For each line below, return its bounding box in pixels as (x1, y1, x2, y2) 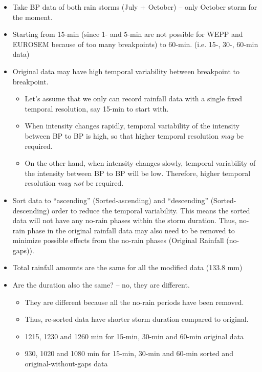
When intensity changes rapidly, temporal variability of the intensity (25, 120, 239, 131)
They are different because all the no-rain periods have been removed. (25, 296, 244, 307)
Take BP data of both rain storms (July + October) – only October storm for (12, 2, 257, 12)
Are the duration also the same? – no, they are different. (12, 279, 190, 290)
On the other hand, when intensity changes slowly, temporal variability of (25, 158, 256, 168)
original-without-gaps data (25, 358, 108, 369)
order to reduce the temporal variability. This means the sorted (52, 205, 250, 215)
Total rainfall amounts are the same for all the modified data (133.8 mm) (12, 262, 243, 273)
